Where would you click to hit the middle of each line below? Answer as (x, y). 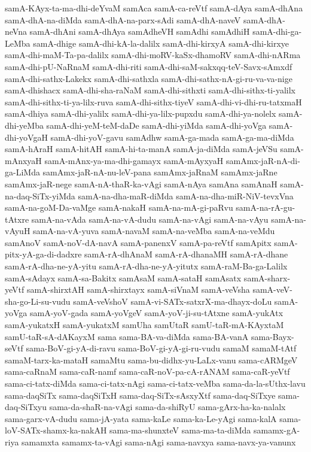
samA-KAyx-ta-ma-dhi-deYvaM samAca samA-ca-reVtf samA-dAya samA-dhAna (154, 8)
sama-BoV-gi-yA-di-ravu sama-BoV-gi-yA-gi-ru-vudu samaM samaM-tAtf (161, 348)
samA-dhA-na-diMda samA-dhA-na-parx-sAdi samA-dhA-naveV (123, 19)
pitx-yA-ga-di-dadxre (43, 254)
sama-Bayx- (272, 336)
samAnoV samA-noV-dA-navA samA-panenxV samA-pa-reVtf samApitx (138, 242)
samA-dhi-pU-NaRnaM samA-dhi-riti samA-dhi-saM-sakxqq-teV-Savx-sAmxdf (149, 66)
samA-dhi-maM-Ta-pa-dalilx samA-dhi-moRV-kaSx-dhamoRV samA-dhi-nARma (153, 55)
